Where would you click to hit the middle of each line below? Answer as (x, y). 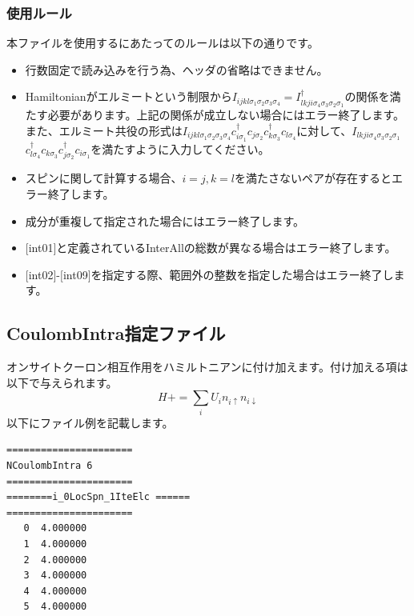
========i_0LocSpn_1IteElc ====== (98, 497)
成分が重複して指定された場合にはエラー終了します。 (165, 220)
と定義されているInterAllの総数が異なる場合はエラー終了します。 (226, 248)
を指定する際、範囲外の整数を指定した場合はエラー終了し (242, 274)
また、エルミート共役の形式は (104, 130)
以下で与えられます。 (62, 382)
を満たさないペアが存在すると (314, 178)
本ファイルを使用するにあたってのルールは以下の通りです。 (163, 43)
